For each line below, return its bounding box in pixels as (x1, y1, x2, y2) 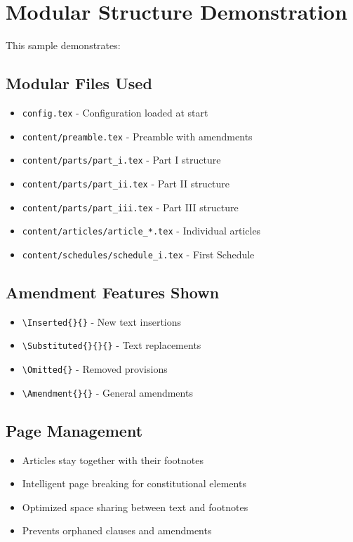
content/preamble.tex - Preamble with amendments (22, 128, 253, 143)
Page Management (6, 419, 143, 441)
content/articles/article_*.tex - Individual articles (22, 223, 261, 238)
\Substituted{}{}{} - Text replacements (22, 338, 201, 352)
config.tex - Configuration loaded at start (22, 105, 208, 119)
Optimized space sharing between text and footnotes (22, 499, 248, 514)
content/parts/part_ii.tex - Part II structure (22, 176, 230, 190)
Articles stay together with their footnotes (22, 452, 204, 467)
